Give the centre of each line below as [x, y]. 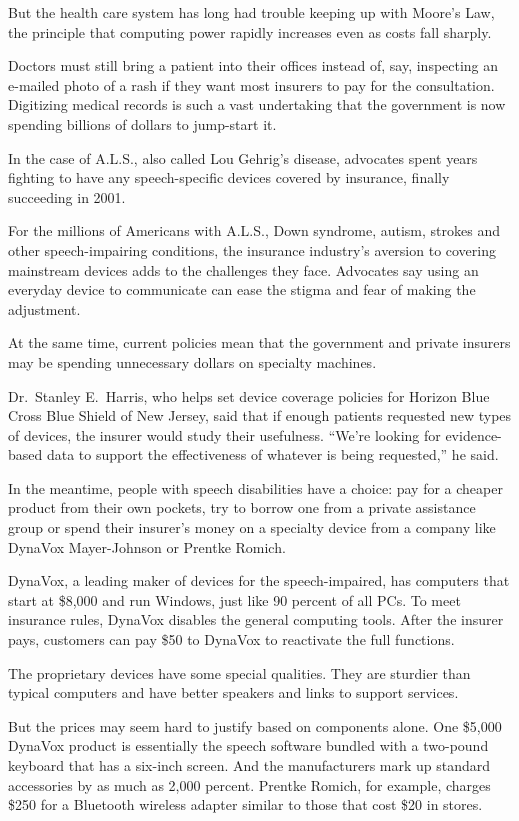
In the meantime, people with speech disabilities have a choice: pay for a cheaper [255, 487]
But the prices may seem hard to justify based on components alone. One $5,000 [255, 725]
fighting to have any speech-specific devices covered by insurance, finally [229, 177]
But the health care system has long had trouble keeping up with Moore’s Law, [251, 12]
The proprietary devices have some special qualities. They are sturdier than [239, 672]
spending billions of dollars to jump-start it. [142, 123]
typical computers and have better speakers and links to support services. [233, 692]
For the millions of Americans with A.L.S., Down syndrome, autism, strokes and [254, 230]
